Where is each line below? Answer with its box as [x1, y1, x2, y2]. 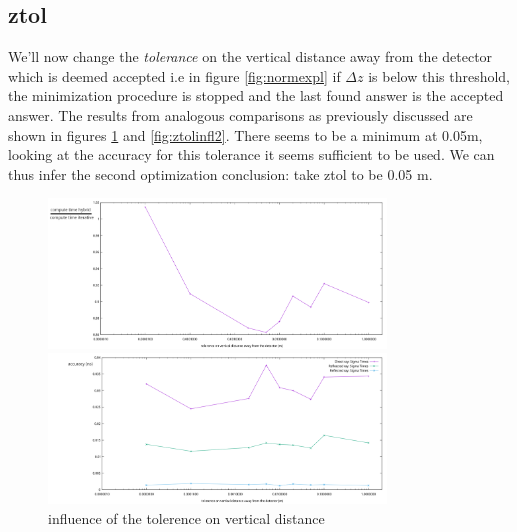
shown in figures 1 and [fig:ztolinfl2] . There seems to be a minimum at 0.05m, [8, 124, 483, 145]
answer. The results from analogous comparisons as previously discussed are [8, 104, 473, 125]
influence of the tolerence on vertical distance [48, 507, 325, 528]
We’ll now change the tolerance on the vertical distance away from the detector [8, 46, 493, 67]
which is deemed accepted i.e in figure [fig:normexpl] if [8, 65, 341, 86]
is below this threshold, [368, 65, 511, 86]
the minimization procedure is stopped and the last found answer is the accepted [8, 85, 504, 106]
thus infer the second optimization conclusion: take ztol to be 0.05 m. [8, 163, 433, 184]
